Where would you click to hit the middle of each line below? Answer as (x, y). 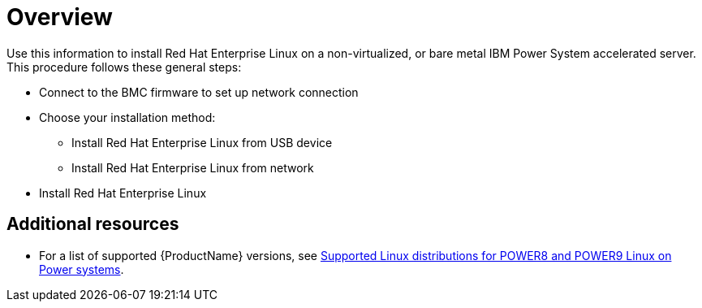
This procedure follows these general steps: (124, 67)
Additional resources (93, 224)
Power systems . (82, 269)
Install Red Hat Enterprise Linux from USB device (202, 142)
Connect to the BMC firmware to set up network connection (199, 92)
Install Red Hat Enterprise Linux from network (193, 167)
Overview (60, 17)
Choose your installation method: (127, 117)
